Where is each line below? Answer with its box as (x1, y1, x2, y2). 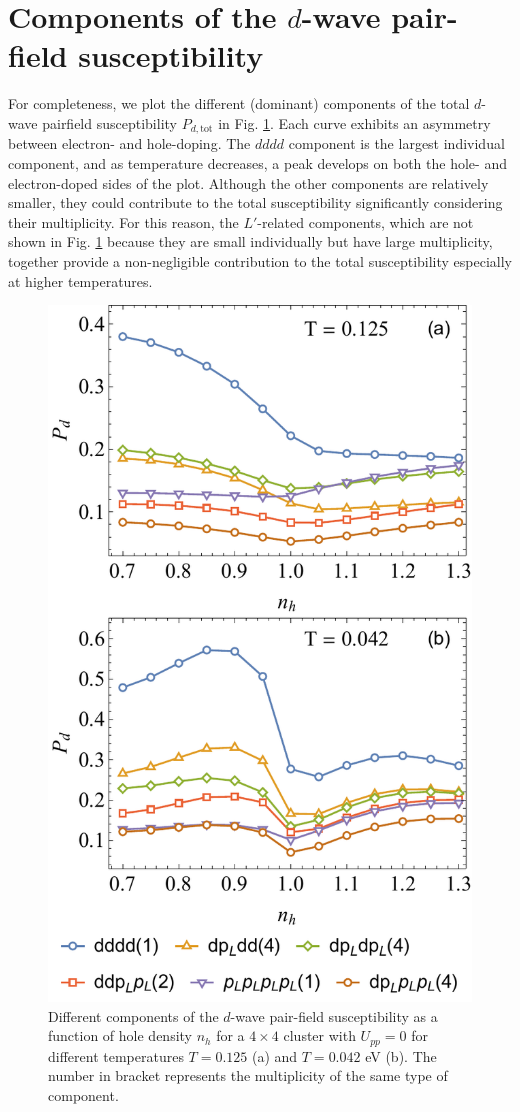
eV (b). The (365, 1045, 437, 1066)
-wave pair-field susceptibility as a (230, 1005, 438, 1026)
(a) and (251, 1045, 298, 1066)
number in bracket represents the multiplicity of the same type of (48, 1065, 448, 1086)
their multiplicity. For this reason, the (8, 211, 239, 232)
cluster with (283, 1025, 356, 1046)
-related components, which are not (257, 211, 474, 232)
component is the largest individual (288, 133, 505, 154)
